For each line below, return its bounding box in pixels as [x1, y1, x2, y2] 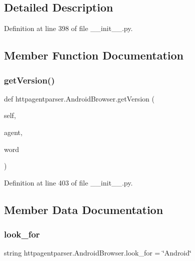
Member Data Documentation [4, 201, 163, 217]
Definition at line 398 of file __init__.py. [4, 23, 133, 33]
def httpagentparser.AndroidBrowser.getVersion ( [4, 93, 154, 103]
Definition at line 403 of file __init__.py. [4, 177, 133, 187]
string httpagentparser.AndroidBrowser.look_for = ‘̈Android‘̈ [4, 247, 191, 258]
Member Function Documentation [4, 47, 184, 63]
